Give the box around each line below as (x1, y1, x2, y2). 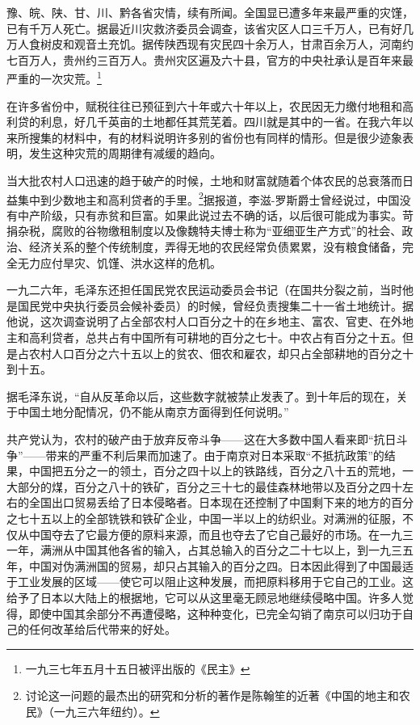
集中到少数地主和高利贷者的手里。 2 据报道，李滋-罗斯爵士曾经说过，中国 (17, 188, 400, 208)
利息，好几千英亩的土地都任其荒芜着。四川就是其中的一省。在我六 (40, 113, 391, 130)
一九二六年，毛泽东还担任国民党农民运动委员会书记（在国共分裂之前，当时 (6, 281, 402, 298)
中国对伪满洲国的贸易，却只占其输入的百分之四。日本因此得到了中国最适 (28, 557, 414, 574)
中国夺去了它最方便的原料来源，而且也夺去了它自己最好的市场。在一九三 (28, 525, 414, 542)
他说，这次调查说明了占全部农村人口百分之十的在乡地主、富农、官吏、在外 (6, 313, 402, 330)
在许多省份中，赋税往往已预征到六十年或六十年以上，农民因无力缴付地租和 (6, 97, 402, 114)
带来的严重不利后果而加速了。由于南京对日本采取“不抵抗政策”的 (45, 446, 384, 463)
